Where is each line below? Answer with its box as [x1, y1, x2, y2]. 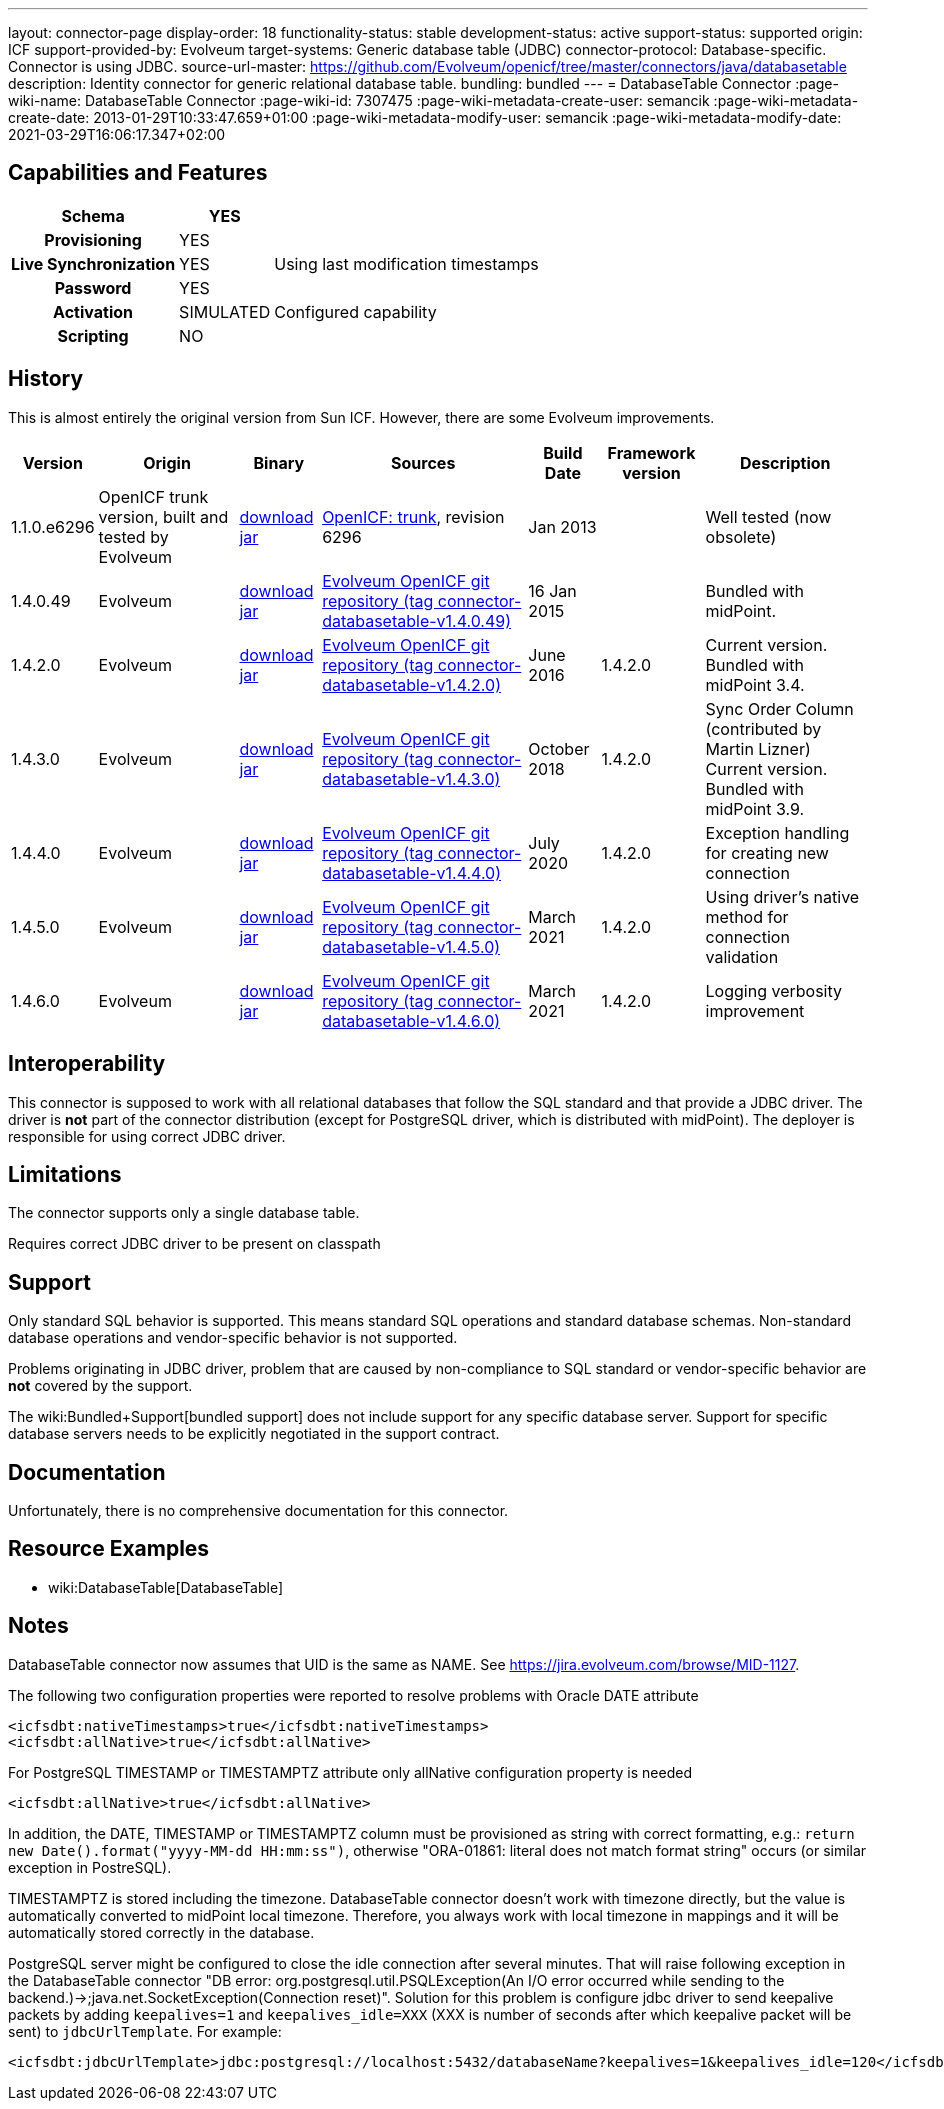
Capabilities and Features [8, 160, 268, 186]
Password [54, 277, 132, 298]
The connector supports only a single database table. [8, 1204, 360, 1222]
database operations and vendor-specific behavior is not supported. [8, 1329, 458, 1347]
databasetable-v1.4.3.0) [322, 768, 501, 789]
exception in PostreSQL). [8, 1858, 172, 1876]
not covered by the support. [8, 1377, 193, 1395]
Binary [253, 452, 305, 473]
